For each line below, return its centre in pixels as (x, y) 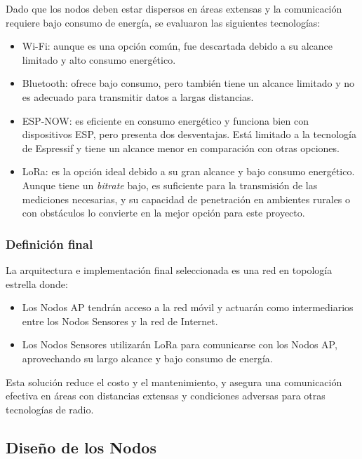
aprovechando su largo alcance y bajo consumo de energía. (147, 358)
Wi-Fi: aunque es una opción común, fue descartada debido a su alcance (177, 46)
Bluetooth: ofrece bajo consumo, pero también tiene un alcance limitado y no (188, 83)
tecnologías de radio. (50, 409)
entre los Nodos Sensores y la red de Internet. (120, 321)
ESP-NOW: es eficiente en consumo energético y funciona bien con (165, 120)
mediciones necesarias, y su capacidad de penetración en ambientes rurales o (186, 199)
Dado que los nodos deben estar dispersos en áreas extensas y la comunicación (174, 8)
